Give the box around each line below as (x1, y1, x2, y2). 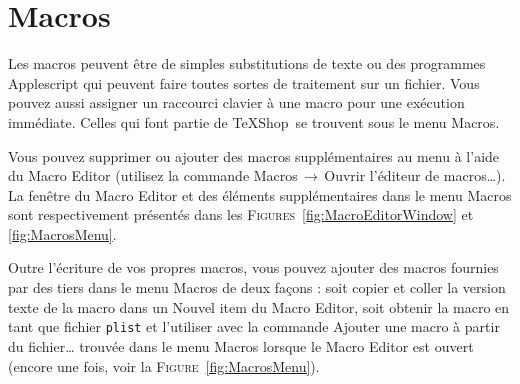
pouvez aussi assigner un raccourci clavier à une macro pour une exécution (8, 92, 465, 113)
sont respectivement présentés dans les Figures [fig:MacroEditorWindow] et (8, 204, 474, 225)
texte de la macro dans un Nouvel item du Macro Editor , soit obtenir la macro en (8, 296, 510, 317)
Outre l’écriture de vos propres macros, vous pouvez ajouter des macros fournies (8, 257, 499, 278)
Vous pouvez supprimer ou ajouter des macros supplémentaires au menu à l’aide (8, 145, 500, 166)
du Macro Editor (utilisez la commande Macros (8, 165, 298, 186)
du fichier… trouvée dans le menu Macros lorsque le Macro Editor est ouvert (8, 335, 474, 356)
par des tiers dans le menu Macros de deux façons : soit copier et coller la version (8, 277, 506, 298)
